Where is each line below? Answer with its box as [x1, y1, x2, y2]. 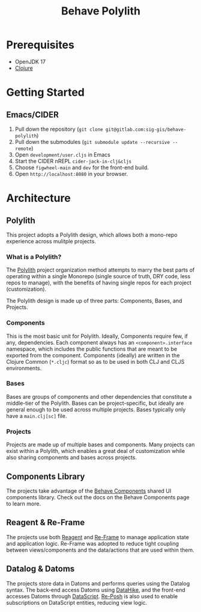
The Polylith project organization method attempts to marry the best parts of [6, 266, 195, 273]
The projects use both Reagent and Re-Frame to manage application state [6, 533, 189, 540]
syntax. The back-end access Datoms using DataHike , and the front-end [6, 586, 186, 593]
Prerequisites [6, 38, 75, 52]
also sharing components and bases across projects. [6, 454, 137, 461]
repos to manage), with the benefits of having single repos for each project [6, 279, 192, 287]
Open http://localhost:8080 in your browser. [14, 170, 128, 177]
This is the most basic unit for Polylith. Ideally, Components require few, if [6, 333, 188, 340]
